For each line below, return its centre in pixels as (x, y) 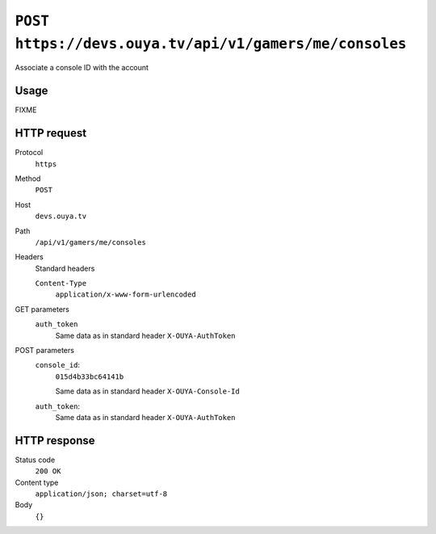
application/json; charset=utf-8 (101, 494)
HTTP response (55, 440)
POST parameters (44, 351)
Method (28, 179)
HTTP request (51, 133)
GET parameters (42, 309)
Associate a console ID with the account (82, 68)
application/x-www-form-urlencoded (126, 294)
